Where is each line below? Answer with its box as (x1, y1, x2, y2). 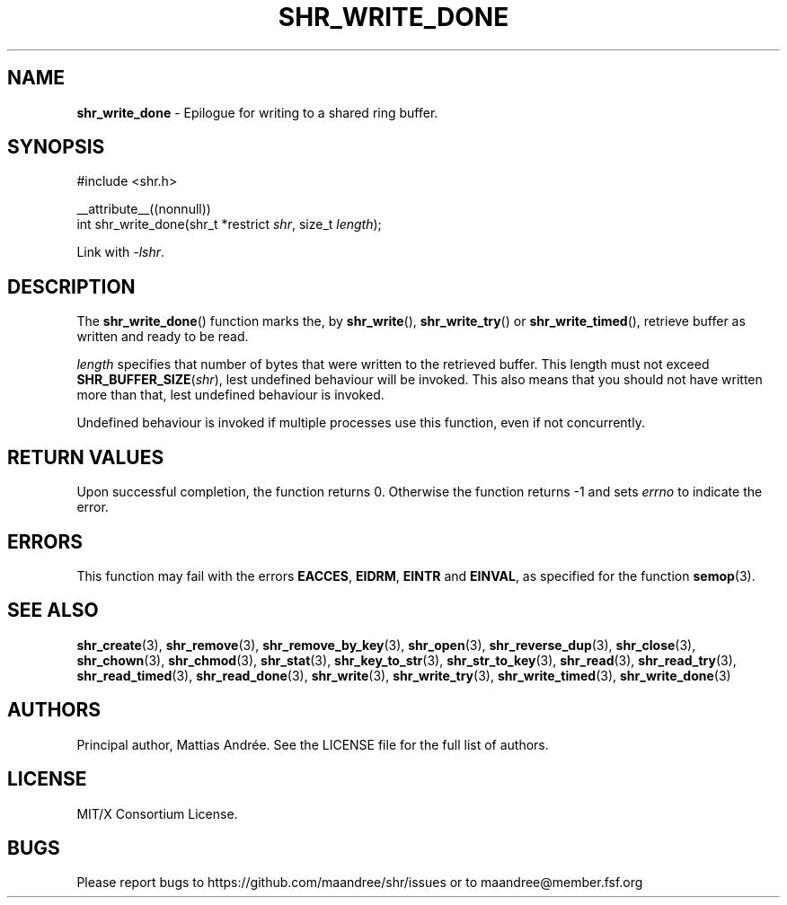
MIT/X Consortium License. (76, 805, 238, 822)
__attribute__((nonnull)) (76, 201, 211, 217)
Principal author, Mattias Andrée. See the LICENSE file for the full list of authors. (76, 736, 549, 752)
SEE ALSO (7, 599, 99, 622)
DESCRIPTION (7, 275, 136, 298)
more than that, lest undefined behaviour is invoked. (76, 387, 385, 403)
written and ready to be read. (76, 329, 249, 345)
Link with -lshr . (76, 244, 165, 260)
